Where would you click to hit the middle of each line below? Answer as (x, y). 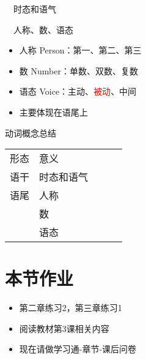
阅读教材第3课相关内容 (64, 328)
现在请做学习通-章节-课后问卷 (78, 349)
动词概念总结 (31, 132)
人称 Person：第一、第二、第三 (80, 50)
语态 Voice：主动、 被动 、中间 (78, 91)
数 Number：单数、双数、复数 (78, 70)
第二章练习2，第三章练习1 (71, 308)
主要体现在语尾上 (53, 112)
